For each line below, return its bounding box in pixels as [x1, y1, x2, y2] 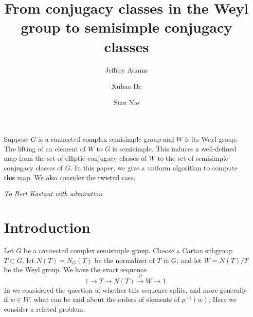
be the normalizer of [94, 255, 155, 265]
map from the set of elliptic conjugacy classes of [4, 153, 147, 163]
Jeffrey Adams [105, 64, 148, 75]
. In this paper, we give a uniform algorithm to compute [70, 163, 238, 173]
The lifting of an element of [4, 143, 86, 153]
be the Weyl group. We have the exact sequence [4, 264, 146, 275]
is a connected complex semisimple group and [38, 134, 174, 144]
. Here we [208, 294, 237, 304]
